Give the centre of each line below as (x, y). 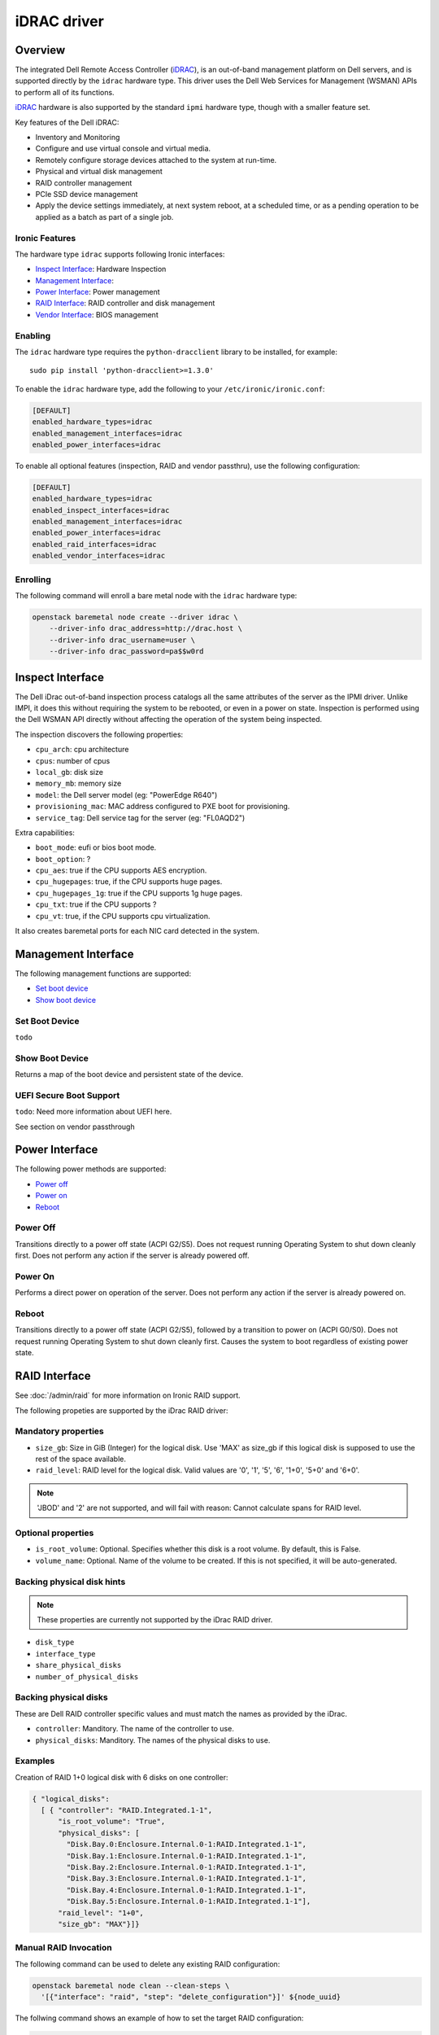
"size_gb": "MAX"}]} (99, 1924)
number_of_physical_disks (87, 1676)
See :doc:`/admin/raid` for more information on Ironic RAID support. (128, 1395)
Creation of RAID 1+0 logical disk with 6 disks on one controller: (122, 1777)
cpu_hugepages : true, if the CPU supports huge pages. (129, 882)
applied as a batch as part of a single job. (104, 217)
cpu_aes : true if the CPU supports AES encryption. (121, 870)
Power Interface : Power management (98, 292)
